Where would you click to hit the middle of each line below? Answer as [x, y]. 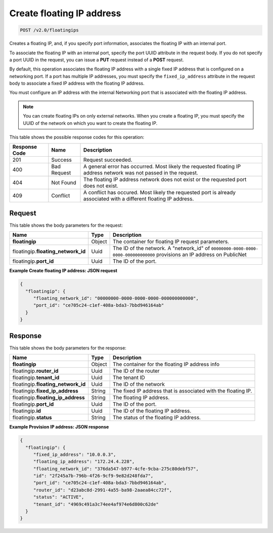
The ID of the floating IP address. [152, 411]
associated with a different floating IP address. [139, 199]
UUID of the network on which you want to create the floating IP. [90, 123]
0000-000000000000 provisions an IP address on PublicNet [180, 255]
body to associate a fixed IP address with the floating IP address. [77, 83]
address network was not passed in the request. [141, 173]
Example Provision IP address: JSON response [59, 427]
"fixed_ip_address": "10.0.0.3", [75, 454]
